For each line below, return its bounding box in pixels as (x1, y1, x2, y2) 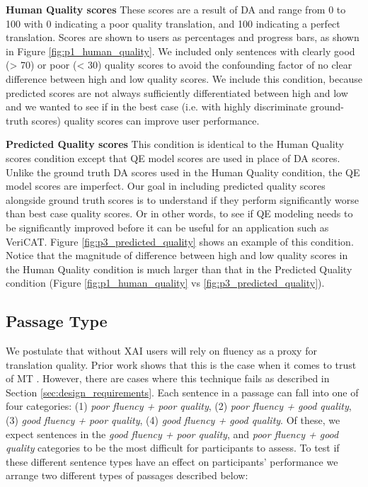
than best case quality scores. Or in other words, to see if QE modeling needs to (6, 206, 353, 221)
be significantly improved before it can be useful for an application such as (6, 219, 329, 234)
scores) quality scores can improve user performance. (31, 113, 260, 127)
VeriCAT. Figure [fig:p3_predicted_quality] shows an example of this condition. (6, 234, 354, 248)
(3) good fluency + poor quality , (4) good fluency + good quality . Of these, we (6, 413, 340, 428)
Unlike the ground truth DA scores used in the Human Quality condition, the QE (6, 164, 360, 179)
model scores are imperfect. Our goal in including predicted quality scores (6, 178, 326, 193)
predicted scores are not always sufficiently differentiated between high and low (6, 85, 348, 100)
